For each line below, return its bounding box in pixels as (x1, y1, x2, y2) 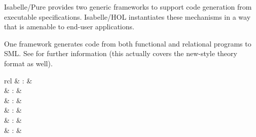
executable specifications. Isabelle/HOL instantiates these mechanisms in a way (4, 11, 251, 22)
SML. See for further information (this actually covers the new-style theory (4, 48, 237, 59)
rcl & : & (4, 75, 32, 85)
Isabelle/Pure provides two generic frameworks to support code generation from (4, 2, 252, 12)
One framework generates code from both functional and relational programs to (4, 38, 251, 49)
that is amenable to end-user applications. (4, 21, 134, 32)
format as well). (4, 58, 53, 68)
